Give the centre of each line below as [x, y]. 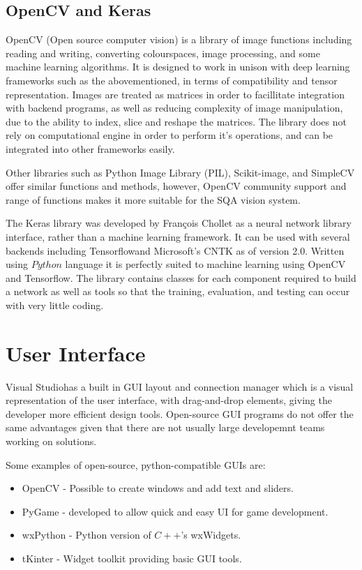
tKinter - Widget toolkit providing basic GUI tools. [132, 558]
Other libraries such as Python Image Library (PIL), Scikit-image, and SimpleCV [180, 172]
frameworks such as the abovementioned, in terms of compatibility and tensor [172, 80]
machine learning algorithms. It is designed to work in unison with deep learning [178, 67]
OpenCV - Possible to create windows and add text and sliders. [158, 488]
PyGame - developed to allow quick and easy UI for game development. [175, 511]
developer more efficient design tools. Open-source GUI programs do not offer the [180, 413]
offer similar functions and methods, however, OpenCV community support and [176, 186]
